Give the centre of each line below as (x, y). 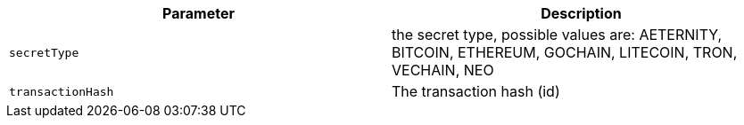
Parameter (198, 13)
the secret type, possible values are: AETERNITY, (557, 35)
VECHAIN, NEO (443, 70)
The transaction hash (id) (476, 91)
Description (581, 13)
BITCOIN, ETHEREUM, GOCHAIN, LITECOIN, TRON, (565, 52)
